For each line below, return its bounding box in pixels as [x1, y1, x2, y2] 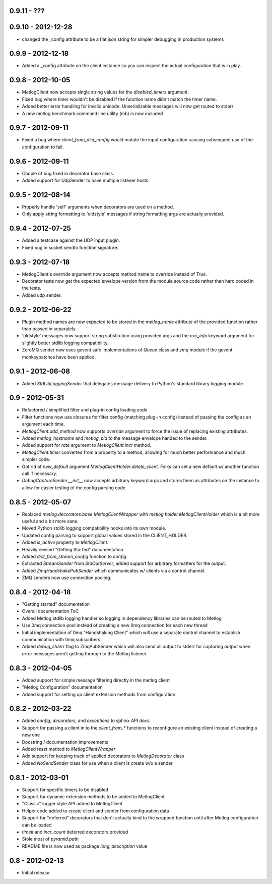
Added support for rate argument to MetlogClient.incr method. [22, 442, 151, 448]
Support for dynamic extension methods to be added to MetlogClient [22, 794, 165, 800]
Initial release [22, 869, 50, 875]
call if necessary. [22, 470, 57, 477]
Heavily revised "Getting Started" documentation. [22, 546, 125, 552]
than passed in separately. [22, 326, 77, 332]
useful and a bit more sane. [22, 518, 79, 525]
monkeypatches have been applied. [22, 354, 96, 360]
